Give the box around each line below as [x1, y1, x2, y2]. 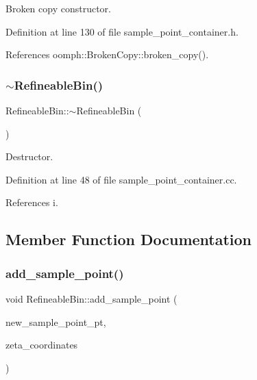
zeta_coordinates [5, 338, 78, 352]
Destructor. [5, 149, 53, 164]
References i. [5, 195, 58, 210]
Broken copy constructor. [5, 1, 111, 15]
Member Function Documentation [5, 229, 252, 250]
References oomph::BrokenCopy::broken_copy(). [5, 47, 209, 62]
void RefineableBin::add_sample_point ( [5, 291, 178, 305]
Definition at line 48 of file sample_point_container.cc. [5, 172, 237, 186]
